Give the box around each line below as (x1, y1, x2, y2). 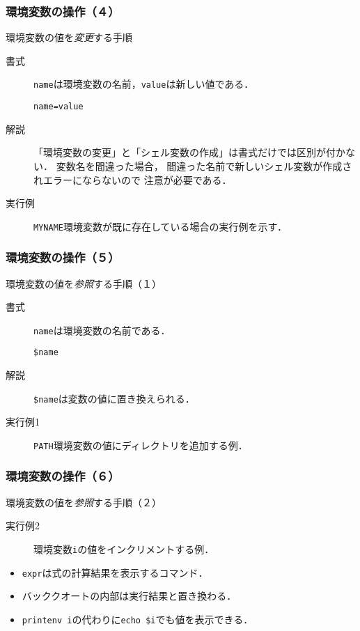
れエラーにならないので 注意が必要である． (33, 172, 232, 187)
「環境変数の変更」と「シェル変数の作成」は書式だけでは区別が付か (33, 145, 345, 159)
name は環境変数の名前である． (33, 322, 171, 337)
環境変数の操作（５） (6, 249, 120, 266)
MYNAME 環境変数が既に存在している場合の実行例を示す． (33, 219, 287, 233)
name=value (33, 102, 84, 112)
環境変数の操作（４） (6, 2, 120, 20)
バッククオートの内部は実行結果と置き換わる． (22, 589, 237, 603)
